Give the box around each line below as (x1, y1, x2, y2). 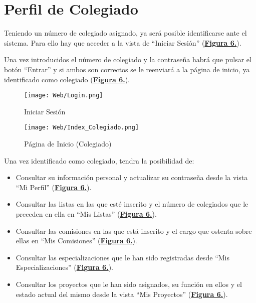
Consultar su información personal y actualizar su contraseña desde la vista (16, 172, 248, 183)
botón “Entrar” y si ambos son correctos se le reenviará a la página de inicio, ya (4, 64, 250, 74)
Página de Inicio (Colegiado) (24, 138, 112, 148)
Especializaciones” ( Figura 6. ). (16, 262, 113, 272)
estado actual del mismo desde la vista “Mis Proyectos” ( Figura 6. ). (16, 288, 228, 299)
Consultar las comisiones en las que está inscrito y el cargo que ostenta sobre (16, 225, 252, 236)
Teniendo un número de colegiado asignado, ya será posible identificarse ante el (4, 28, 247, 38)
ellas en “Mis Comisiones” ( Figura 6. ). (16, 235, 137, 246)
